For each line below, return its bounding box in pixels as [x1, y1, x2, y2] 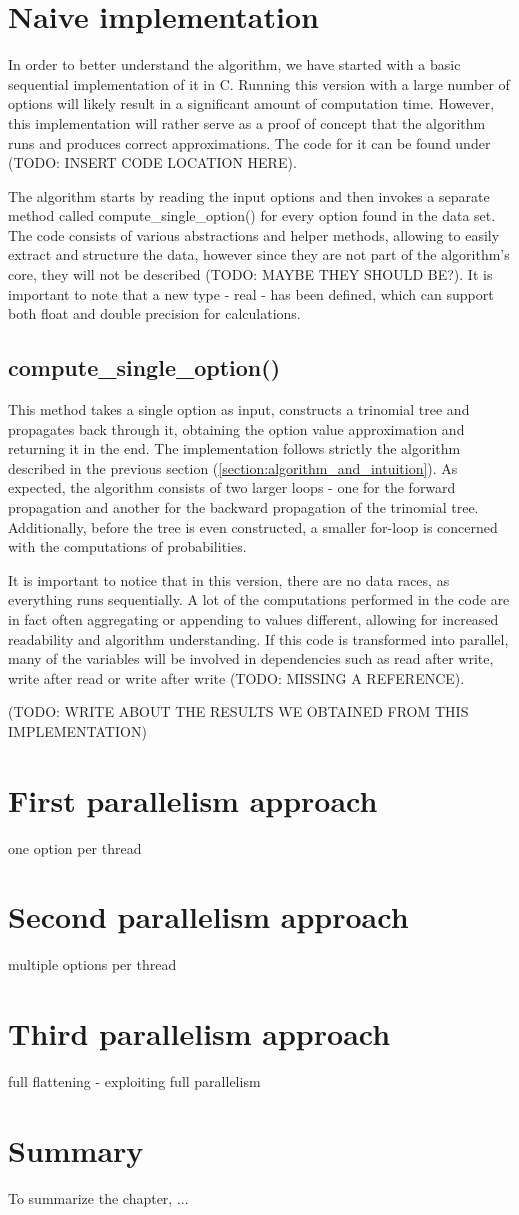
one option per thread [8, 837, 142, 858]
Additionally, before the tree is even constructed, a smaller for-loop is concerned [8, 516, 498, 537]
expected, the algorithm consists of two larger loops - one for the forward [8, 477, 456, 498]
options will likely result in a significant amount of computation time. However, [8, 93, 495, 114]
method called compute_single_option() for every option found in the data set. [8, 205, 496, 226]
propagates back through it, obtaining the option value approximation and [8, 418, 465, 439]
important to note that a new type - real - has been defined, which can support [8, 283, 494, 304]
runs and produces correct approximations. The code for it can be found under [8, 132, 491, 153]
